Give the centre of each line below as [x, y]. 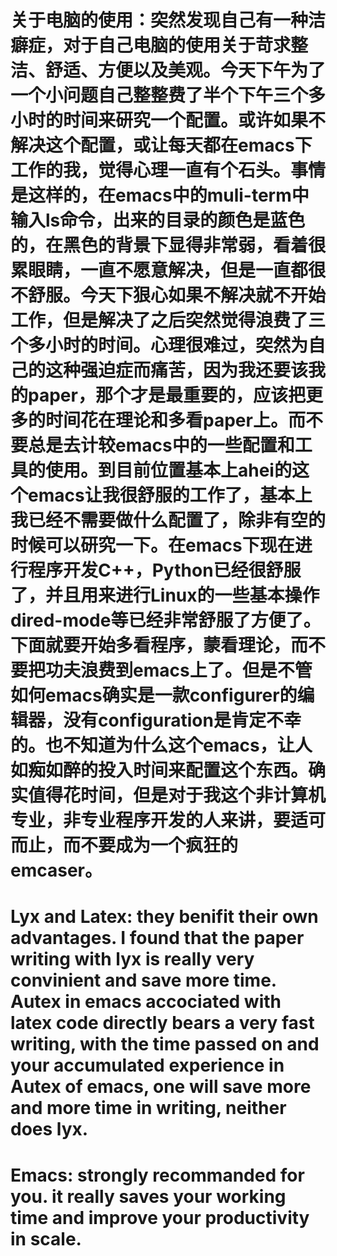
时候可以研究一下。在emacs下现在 [152, 545]
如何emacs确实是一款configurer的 [154, 695]
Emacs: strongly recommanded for [157, 1175]
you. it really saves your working [148, 1196]
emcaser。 [56, 870]
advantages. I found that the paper [157, 938]
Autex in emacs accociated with [146, 1002]
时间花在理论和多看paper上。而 [175, 420]
